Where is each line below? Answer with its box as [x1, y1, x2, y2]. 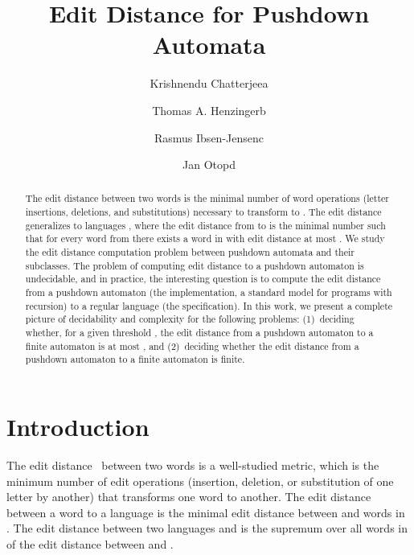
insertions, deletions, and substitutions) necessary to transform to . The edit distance [25, 205, 382, 219]
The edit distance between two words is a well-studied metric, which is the [6, 456, 379, 473]
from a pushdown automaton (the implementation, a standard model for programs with [25, 286, 392, 299]
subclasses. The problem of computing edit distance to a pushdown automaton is [25, 258, 364, 272]
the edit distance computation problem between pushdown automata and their [25, 245, 355, 259]
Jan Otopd [182, 156, 236, 173]
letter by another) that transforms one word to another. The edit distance [6, 488, 371, 505]
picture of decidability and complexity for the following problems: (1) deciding [25, 312, 355, 326]
